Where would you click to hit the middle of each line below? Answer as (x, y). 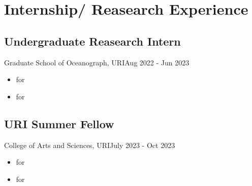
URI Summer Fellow (59, 123)
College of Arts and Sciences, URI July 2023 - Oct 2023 (90, 145)
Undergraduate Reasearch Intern (92, 41)
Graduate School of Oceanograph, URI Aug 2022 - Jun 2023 (97, 62)
